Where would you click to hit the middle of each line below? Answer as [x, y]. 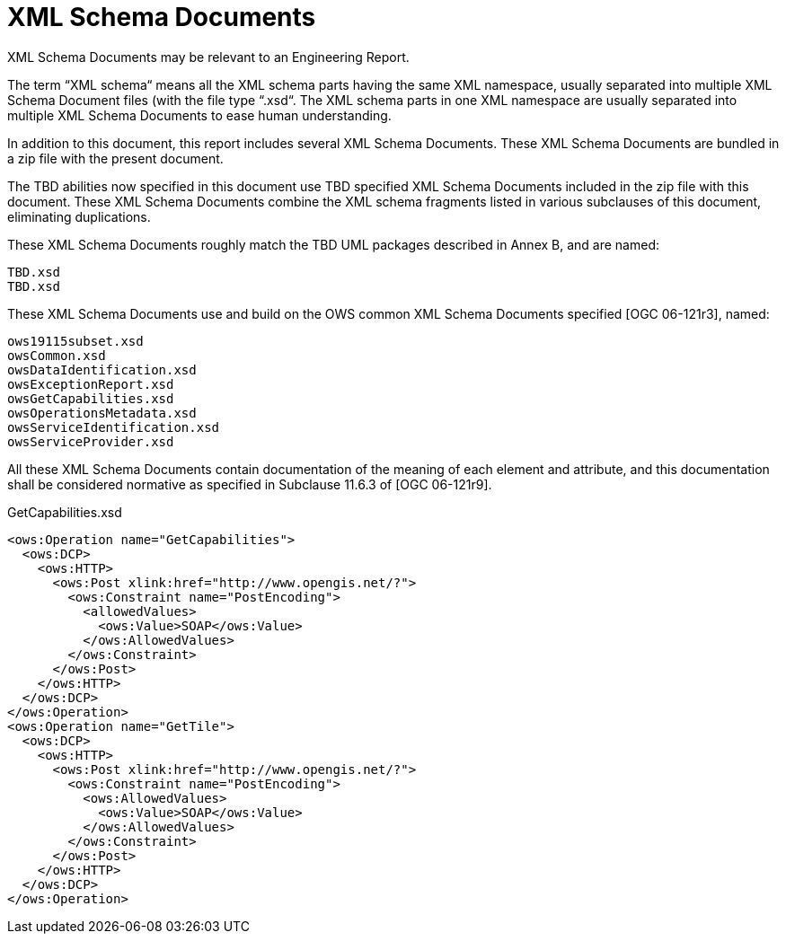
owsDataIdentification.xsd [102, 369]
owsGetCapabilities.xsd [91, 398]
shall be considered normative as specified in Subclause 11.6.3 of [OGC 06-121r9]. [250, 484]
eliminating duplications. [79, 216]
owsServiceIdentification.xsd [114, 427]
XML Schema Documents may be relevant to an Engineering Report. [208, 57]
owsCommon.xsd [57, 355]
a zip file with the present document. [115, 158]
